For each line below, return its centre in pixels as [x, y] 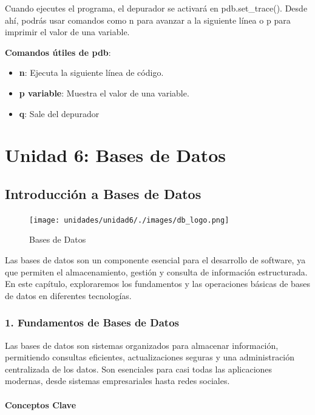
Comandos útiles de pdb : [58, 52]
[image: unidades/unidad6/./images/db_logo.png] [129, 220]
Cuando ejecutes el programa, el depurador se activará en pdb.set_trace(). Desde [156, 8]
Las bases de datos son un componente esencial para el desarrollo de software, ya [155, 259]
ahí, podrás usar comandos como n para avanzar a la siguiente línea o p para [148, 20]
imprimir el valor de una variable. [67, 32]
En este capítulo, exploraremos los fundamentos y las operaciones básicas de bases [158, 284]
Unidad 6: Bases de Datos [116, 155]
